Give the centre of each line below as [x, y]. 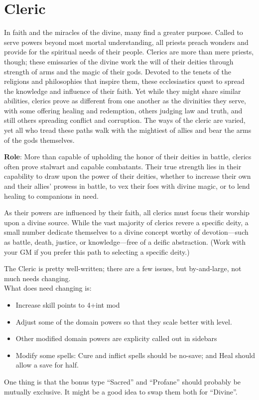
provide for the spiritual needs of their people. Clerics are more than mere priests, [129, 52]
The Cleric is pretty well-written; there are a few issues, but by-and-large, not [123, 268]
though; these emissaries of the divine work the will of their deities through [119, 61]
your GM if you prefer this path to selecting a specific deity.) [97, 251]
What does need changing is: [48, 288]
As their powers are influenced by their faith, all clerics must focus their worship [127, 212]
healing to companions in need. [51, 196]
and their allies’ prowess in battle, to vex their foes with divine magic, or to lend [127, 186]
